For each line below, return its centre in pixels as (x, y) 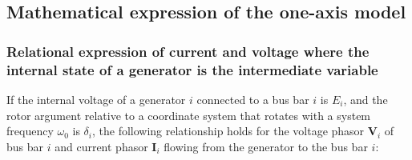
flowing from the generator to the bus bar (266, 146)
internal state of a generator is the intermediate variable (192, 69)
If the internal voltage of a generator (96, 99)
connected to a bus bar (253, 99)
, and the (366, 99)
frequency (30, 131)
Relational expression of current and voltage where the (188, 51)
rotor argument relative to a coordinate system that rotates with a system (189, 115)
